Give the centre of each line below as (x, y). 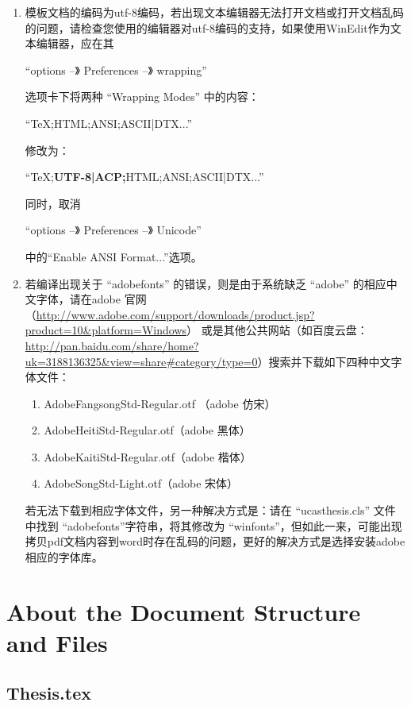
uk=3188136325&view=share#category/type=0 (141, 361)
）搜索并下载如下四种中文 (324, 361)
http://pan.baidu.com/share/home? (112, 345)
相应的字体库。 (64, 556)
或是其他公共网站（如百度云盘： (284, 330)
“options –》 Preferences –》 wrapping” (116, 69)
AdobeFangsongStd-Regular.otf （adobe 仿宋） (160, 403)
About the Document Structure (184, 611)
